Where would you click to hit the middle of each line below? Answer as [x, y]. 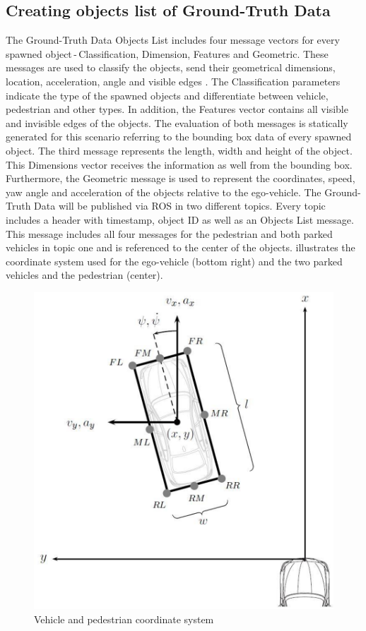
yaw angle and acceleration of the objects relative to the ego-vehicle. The [164, 192]
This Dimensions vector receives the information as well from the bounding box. [179, 164]
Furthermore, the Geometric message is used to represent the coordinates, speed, [181, 178]
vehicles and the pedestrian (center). [84, 275]
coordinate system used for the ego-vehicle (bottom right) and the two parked [174, 261]
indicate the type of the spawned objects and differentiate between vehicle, [167, 95]
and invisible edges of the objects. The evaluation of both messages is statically [177, 122]
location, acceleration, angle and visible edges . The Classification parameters [173, 81]
